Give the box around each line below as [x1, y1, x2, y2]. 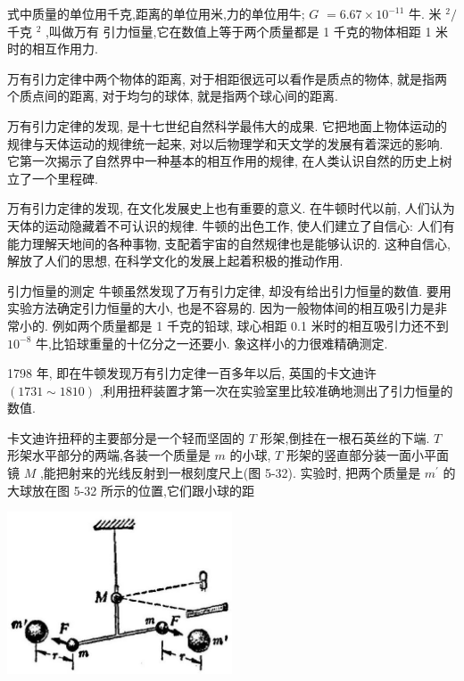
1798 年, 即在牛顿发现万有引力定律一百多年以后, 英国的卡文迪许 [7, 364, 377, 382]
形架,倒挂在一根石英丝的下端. [260, 428, 430, 447]
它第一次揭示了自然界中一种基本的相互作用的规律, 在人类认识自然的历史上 [7, 152, 440, 170]
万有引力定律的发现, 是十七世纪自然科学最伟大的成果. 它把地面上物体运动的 [7, 116, 448, 135]
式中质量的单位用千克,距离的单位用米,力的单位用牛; [7, 4, 305, 22]
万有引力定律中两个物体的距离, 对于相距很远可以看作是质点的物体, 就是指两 [7, 69, 448, 87]
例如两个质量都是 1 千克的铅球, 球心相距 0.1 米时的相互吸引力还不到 [52, 316, 449, 334]
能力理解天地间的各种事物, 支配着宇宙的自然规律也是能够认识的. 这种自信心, [7, 234, 451, 252]
